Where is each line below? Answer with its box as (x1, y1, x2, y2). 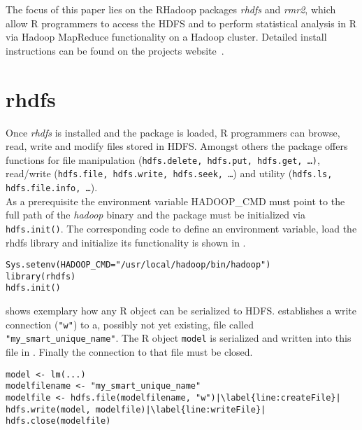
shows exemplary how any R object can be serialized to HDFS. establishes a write (6, 303, 356, 318)
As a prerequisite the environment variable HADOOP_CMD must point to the (6, 193, 345, 208)
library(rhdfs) (6, 271, 76, 282)
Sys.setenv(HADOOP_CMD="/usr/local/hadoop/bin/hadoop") (6, 260, 271, 270)
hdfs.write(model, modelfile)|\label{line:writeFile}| (6, 404, 266, 415)
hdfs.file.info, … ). (6, 180, 98, 194)
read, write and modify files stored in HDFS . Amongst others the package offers (6, 139, 348, 153)
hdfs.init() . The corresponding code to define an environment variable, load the (6, 221, 357, 235)
